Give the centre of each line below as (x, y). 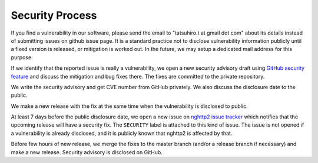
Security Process (54, 15)
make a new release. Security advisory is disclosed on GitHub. (87, 152)
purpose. (22, 57)
